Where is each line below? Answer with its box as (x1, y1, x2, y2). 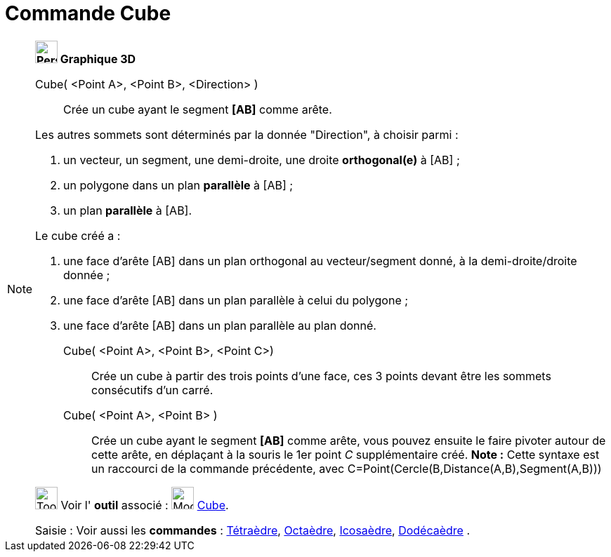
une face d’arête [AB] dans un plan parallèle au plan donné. (63, 318, 376, 333)
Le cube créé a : (35, 228, 121, 243)
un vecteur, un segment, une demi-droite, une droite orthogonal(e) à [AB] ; (63, 152, 460, 167)
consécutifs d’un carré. (91, 382, 213, 397)
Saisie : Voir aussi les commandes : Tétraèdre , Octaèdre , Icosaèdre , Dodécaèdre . (35, 523, 471, 537)
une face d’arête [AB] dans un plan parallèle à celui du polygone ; (63, 293, 409, 307)
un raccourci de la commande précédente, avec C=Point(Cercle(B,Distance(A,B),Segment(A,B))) (91, 461, 602, 476)
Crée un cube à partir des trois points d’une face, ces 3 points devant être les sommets (91, 368, 551, 383)
